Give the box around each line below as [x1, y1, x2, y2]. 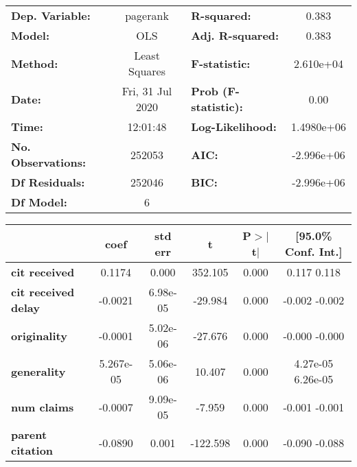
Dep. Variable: [11, 8, 91, 23]
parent [11, 427, 47, 442]
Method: [11, 55, 58, 71]
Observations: [11, 154, 87, 170]
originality [11, 327, 67, 344]
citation [11, 442, 54, 458]
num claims [11, 398, 74, 415]
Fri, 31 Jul [122, 83, 172, 99]
